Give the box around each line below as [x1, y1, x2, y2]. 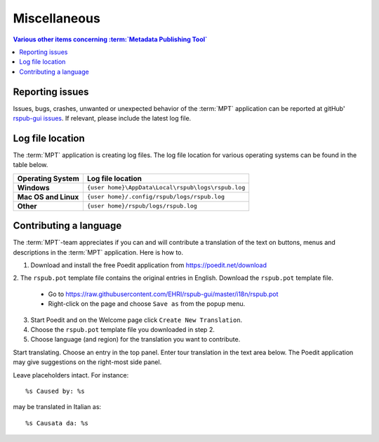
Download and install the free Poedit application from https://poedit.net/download [30, 261, 267, 269]
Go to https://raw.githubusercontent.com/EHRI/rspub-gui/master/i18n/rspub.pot [48, 290, 279, 298]
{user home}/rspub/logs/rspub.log [86, 202, 198, 210]
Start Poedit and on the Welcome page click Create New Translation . [30, 316, 243, 324]
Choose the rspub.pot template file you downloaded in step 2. [30, 325, 215, 333]
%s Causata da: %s [25, 419, 89, 427]
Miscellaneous [13, 11, 101, 26]
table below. [13, 161, 48, 169]
